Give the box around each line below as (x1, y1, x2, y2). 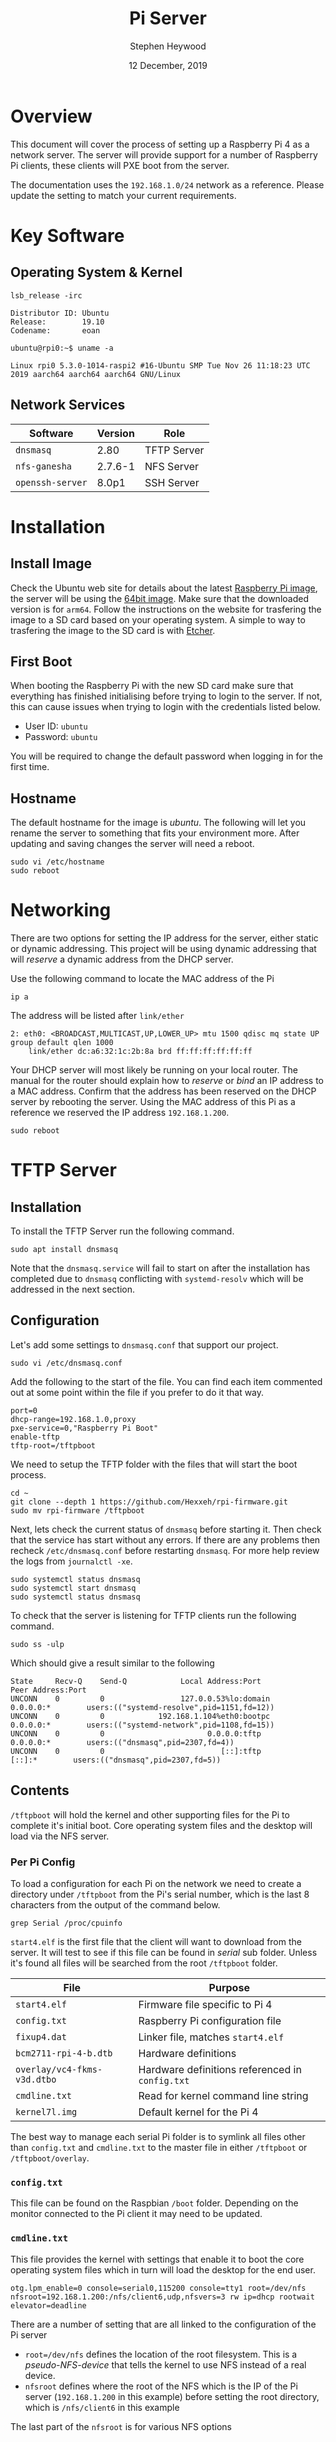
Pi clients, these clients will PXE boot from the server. (10, 159, 230, 171)
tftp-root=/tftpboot (10, 1440, 97, 1451)
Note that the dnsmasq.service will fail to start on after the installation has (10, 1262, 311, 1274)
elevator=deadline (10, 2300, 87, 2311)
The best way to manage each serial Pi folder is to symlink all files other (10, 2130, 306, 2142)
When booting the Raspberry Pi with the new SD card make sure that (10, 680, 294, 692)
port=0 (10, 1405, 38, 1416)
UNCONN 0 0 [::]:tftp (10, 1746, 262, 1756)
